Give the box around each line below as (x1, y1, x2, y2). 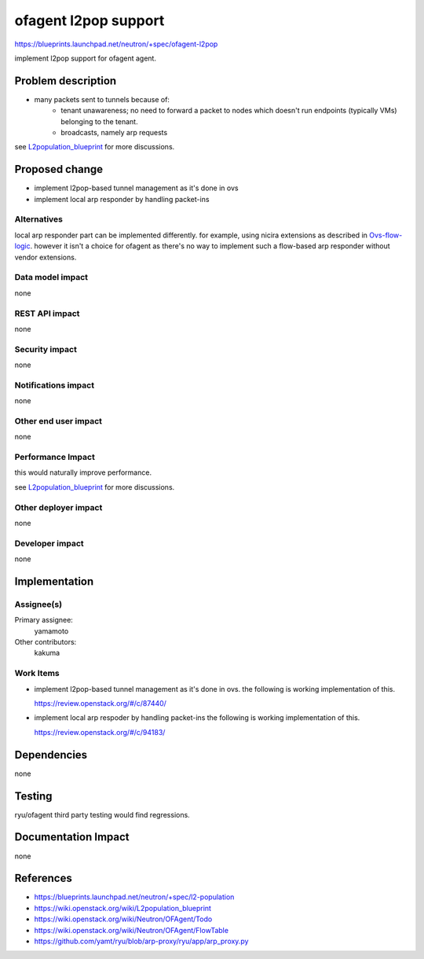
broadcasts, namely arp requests (60, 128, 168, 138)
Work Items (14, 668, 60, 679)
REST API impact (14, 307, 80, 318)
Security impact (14, 344, 78, 355)
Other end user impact (14, 415, 102, 426)
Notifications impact (14, 380, 94, 391)
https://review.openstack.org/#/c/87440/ (34, 699, 166, 707)
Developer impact (14, 538, 84, 549)
